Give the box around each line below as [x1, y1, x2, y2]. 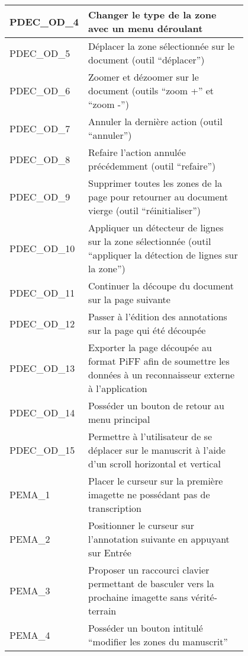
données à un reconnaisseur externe [88, 368, 235, 381]
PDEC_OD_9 [9, 190, 70, 203]
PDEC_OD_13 [9, 361, 75, 375]
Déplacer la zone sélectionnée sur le [88, 39, 235, 53]
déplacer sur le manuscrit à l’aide [88, 443, 226, 457]
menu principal [88, 412, 150, 426]
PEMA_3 [9, 583, 50, 597]
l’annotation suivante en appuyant [88, 532, 230, 546]
